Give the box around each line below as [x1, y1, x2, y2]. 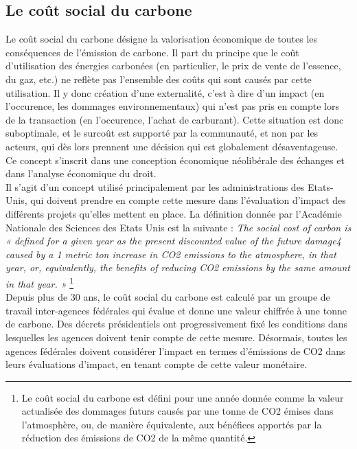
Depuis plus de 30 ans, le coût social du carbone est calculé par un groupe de [5, 290, 330, 304]
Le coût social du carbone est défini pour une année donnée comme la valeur [21, 390, 344, 404]
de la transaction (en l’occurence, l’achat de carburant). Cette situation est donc [5, 112, 344, 126]
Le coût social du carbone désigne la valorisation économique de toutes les [5, 32, 318, 46]
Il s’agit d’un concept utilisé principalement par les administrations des [5, 179, 305, 194]
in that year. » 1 [5, 274, 74, 290]
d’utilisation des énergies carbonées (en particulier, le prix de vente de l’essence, [5, 58, 341, 73]
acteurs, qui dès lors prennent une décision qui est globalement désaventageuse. [5, 139, 338, 153]
